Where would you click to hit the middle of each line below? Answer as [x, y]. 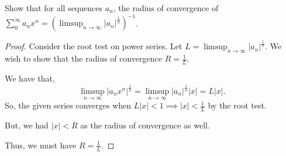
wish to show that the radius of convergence [84, 58]
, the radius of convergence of [166, 8]
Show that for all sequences [54, 8]
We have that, [30, 78]
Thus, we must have [41, 145]
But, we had [27, 125]
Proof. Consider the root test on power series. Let [94, 46]
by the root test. [237, 105]
